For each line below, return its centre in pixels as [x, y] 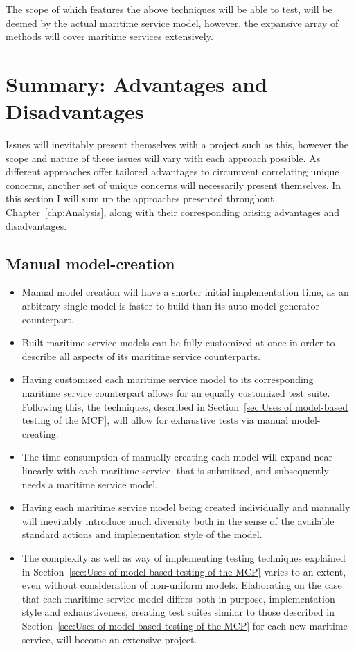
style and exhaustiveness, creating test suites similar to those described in [178, 612]
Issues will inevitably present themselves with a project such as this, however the [177, 144]
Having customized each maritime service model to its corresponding [168, 379]
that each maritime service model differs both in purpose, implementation [178, 598]
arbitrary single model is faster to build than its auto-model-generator [170, 306]
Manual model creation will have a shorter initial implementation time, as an [185, 292]
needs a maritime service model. [90, 484]
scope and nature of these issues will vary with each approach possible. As [163, 158]
